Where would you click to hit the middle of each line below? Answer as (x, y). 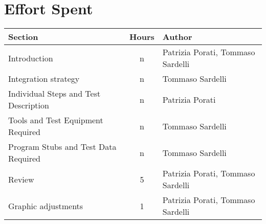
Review (21, 179)
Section (23, 37)
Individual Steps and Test (54, 94)
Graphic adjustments (46, 206)
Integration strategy (44, 79)
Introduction (31, 58)
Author (177, 37)
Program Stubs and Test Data (62, 147)
